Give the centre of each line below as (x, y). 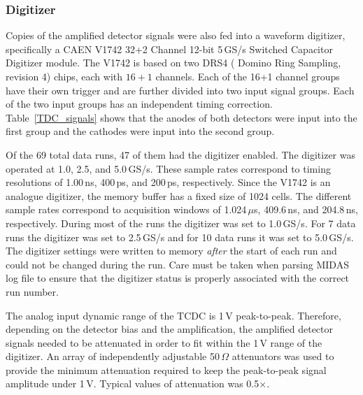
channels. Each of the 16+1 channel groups (248, 76)
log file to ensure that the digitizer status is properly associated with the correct (178, 278)
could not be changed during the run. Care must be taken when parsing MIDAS (177, 264)
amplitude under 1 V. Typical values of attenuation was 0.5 (133, 383)
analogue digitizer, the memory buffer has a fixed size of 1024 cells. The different (179, 195)
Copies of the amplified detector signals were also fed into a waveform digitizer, (176, 35)
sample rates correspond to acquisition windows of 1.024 (126, 209)
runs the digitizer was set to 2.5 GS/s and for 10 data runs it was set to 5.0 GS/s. (180, 237)
